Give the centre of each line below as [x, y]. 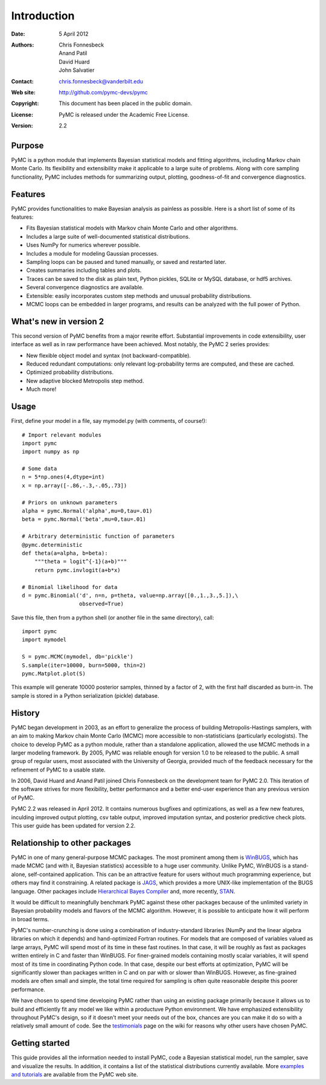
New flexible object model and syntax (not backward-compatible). [109, 355]
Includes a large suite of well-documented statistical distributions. [108, 236]
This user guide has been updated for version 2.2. [73, 826]
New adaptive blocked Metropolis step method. [85, 381]
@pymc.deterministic [52, 545]
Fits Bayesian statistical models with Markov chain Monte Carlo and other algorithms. [132, 228]
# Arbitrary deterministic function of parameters [98, 536]
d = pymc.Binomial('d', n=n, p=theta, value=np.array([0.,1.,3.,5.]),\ [130, 595]
